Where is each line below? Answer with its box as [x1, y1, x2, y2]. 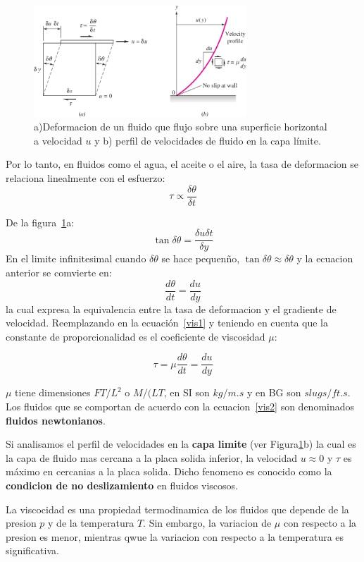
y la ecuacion [296, 251, 353, 266]
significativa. [6, 543, 59, 558]
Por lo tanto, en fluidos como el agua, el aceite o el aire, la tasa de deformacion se [6, 157, 358, 171]
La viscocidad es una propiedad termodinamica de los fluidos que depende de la [6, 501, 349, 516]
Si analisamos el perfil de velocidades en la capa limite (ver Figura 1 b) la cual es [6, 436, 356, 451]
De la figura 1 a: [6, 214, 75, 229]
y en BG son [246, 385, 301, 400]
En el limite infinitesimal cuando [6, 251, 146, 266]
